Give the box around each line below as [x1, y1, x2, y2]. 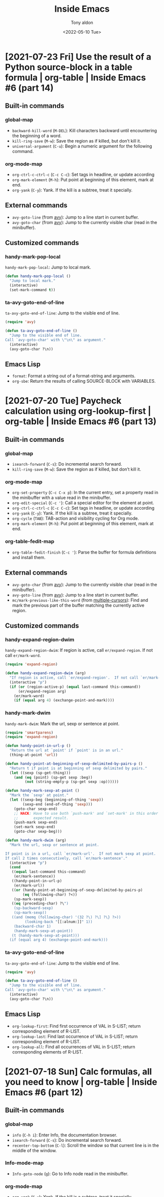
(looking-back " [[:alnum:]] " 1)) [24, 919, 93, 924]
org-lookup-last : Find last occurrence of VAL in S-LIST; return [12, 1033, 138, 1039]
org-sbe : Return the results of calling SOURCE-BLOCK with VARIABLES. [12, 378, 156, 384]
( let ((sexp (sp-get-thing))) [9, 770, 71, 775]
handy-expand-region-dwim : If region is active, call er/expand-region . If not [5, 647, 153, 653]
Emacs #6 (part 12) [5, 1087, 83, 1098]
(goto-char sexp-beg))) [14, 829, 62, 834]
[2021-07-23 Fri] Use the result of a [5, 51, 151, 62]
